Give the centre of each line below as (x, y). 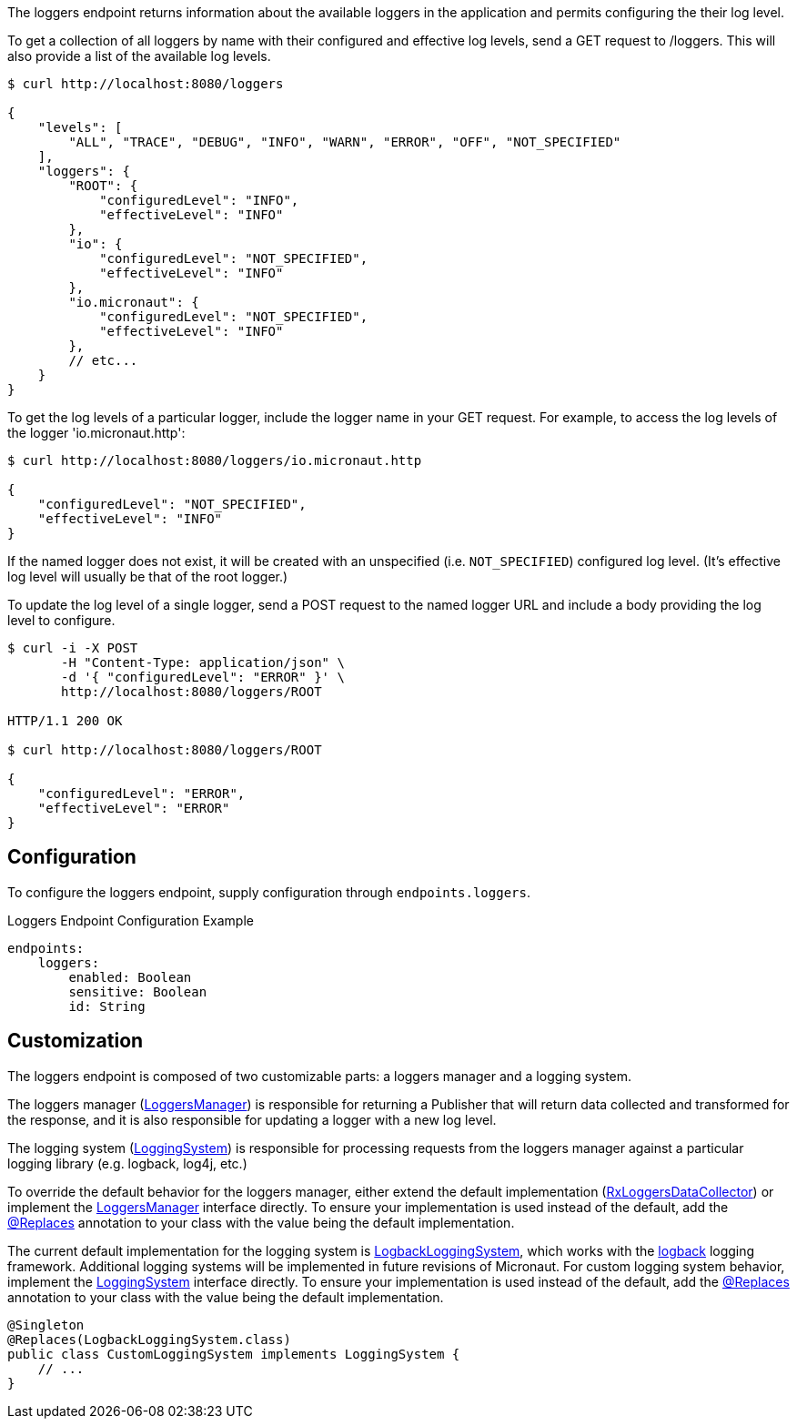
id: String (107, 1006)
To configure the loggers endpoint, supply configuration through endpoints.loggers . (269, 892)
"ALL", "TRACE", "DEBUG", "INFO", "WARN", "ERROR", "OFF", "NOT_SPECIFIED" (345, 142)
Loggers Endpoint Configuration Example (131, 920)
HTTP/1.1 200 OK (65, 721)
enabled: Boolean (130, 977)
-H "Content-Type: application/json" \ (203, 662)
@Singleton (46, 1325)
